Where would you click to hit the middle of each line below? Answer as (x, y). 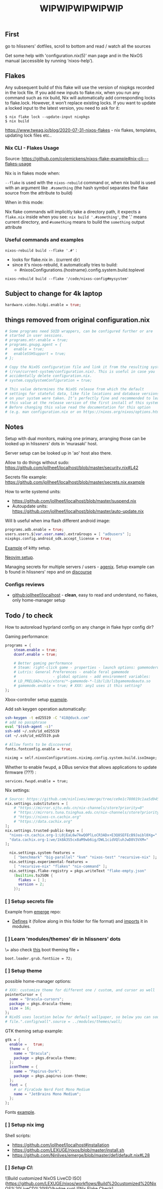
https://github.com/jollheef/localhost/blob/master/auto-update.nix (78, 511)
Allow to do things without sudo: (37, 463)
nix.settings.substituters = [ (37, 803)
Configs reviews (25, 584)
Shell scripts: (18, 1135)
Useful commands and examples (44, 240)
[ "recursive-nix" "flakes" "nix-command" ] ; (61, 866)
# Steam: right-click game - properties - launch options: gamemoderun (88, 668)
